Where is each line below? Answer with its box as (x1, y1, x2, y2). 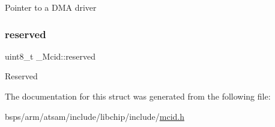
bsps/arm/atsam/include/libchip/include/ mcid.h (5, 110, 184, 122)
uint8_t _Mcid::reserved (5, 49, 96, 62)
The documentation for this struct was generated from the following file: (5, 90, 271, 102)
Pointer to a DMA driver (5, 1, 97, 13)
